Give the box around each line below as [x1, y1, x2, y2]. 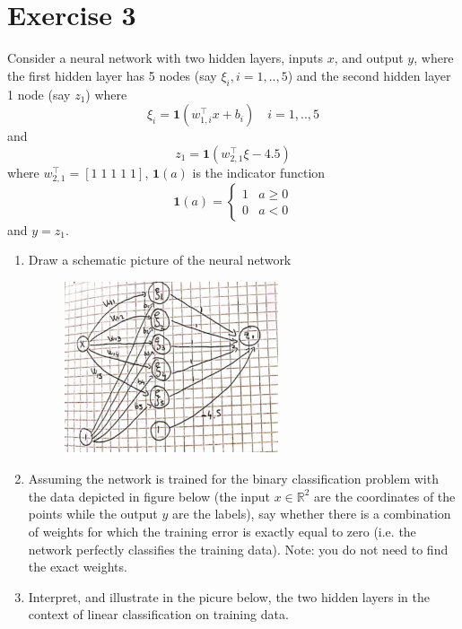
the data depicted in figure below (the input [28, 486, 270, 505]
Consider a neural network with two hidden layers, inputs [7, 48, 323, 67]
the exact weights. [28, 557, 127, 576]
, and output [334, 48, 404, 67]
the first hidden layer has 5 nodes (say [7, 66, 217, 84]
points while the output [28, 504, 158, 523]
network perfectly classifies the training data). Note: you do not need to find [28, 539, 449, 558]
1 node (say [7, 84, 71, 103]
